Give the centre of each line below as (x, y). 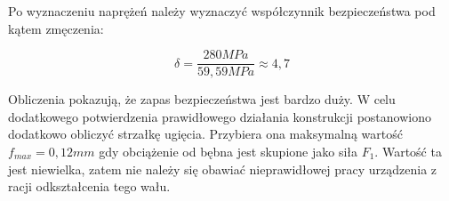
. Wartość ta (408, 152)
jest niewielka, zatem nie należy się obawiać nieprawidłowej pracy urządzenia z (223, 169)
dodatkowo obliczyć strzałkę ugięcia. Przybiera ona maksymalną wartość (205, 134)
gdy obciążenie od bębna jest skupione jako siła (228, 152)
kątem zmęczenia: (56, 28)
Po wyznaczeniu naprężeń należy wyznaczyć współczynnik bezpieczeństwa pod (222, 11)
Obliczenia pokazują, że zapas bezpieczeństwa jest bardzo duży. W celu (202, 99)
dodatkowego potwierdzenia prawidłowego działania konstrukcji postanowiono (220, 116)
